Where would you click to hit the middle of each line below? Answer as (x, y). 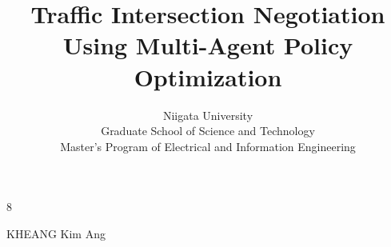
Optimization (208, 76)
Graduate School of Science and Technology (208, 131)
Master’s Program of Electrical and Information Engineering (208, 146)
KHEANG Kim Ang (56, 233)
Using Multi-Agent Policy (208, 45)
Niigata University (208, 115)
